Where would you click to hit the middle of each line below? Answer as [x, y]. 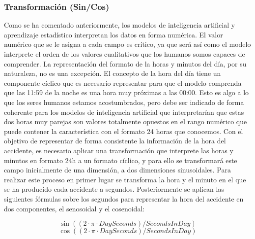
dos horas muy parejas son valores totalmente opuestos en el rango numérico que [126, 121]
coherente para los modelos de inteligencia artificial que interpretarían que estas [124, 112]
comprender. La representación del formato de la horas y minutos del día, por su [125, 63]
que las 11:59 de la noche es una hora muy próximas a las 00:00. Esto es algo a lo [127, 92]
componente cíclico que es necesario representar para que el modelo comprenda [123, 83]
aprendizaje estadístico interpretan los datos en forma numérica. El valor [113, 34]
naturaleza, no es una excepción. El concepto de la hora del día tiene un [113, 73]
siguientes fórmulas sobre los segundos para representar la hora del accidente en [124, 198]
